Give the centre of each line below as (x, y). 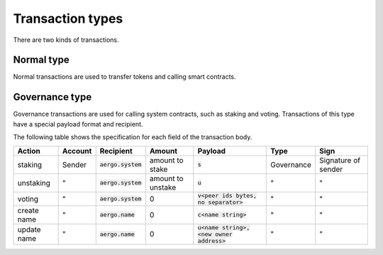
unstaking (34, 183)
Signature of (340, 160)
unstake (163, 187)
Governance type (52, 97)
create (28, 210)
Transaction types (68, 18)
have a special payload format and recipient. (78, 124)
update (29, 229)
